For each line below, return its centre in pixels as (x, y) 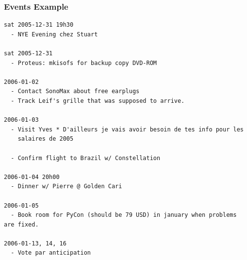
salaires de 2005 (46, 139)
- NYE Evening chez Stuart (54, 34)
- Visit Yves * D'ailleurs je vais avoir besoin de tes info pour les (127, 129)
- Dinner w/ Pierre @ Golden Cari (66, 187)
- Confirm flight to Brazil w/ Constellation (86, 158)
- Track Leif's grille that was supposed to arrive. (98, 101)
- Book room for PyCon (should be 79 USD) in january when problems (124, 215)
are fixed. (21, 224)
